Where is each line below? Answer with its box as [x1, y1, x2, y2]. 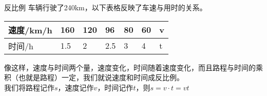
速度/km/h [8, 24, 52, 36]
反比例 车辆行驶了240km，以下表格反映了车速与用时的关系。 [4, 2, 207, 12]
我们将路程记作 [4, 82, 54, 92]
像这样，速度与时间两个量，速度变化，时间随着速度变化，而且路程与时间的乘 [4, 62, 263, 72]
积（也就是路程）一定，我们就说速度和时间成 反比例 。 [4, 72, 184, 83]
